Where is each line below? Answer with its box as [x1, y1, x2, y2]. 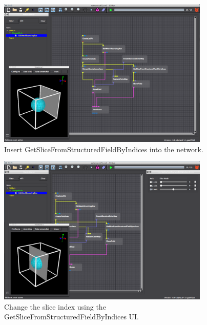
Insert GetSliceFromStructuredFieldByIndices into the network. [4, 144, 203, 154]
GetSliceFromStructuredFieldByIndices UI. [4, 311, 139, 322]
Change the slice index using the [4, 301, 106, 312]
